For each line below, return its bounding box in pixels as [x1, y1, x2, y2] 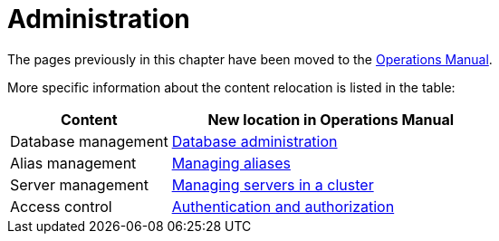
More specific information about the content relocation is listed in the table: [7, 79, 456, 95]
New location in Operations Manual [207, 110, 455, 129]
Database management [10, 131, 168, 150]
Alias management [10, 153, 137, 172]
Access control [10, 197, 112, 216]
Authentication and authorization [171, 197, 395, 216]
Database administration [171, 131, 338, 150]
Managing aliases [171, 153, 291, 172]
